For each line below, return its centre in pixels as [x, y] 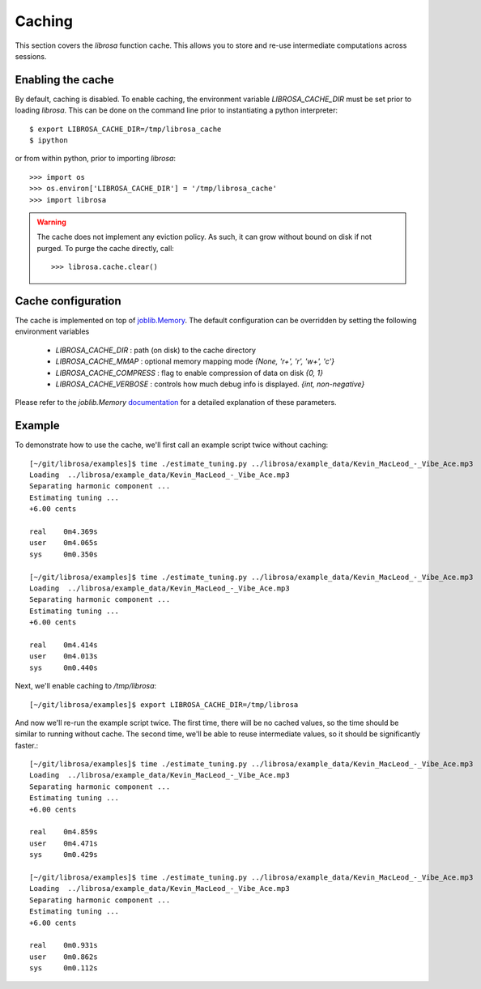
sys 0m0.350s [64, 554]
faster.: [27, 745]
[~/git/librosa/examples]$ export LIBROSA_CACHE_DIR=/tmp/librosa [164, 704]
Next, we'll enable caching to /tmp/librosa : [86, 686]
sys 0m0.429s [64, 855]
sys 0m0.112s [64, 968]
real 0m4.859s [64, 832]
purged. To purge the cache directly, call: [105, 248]
